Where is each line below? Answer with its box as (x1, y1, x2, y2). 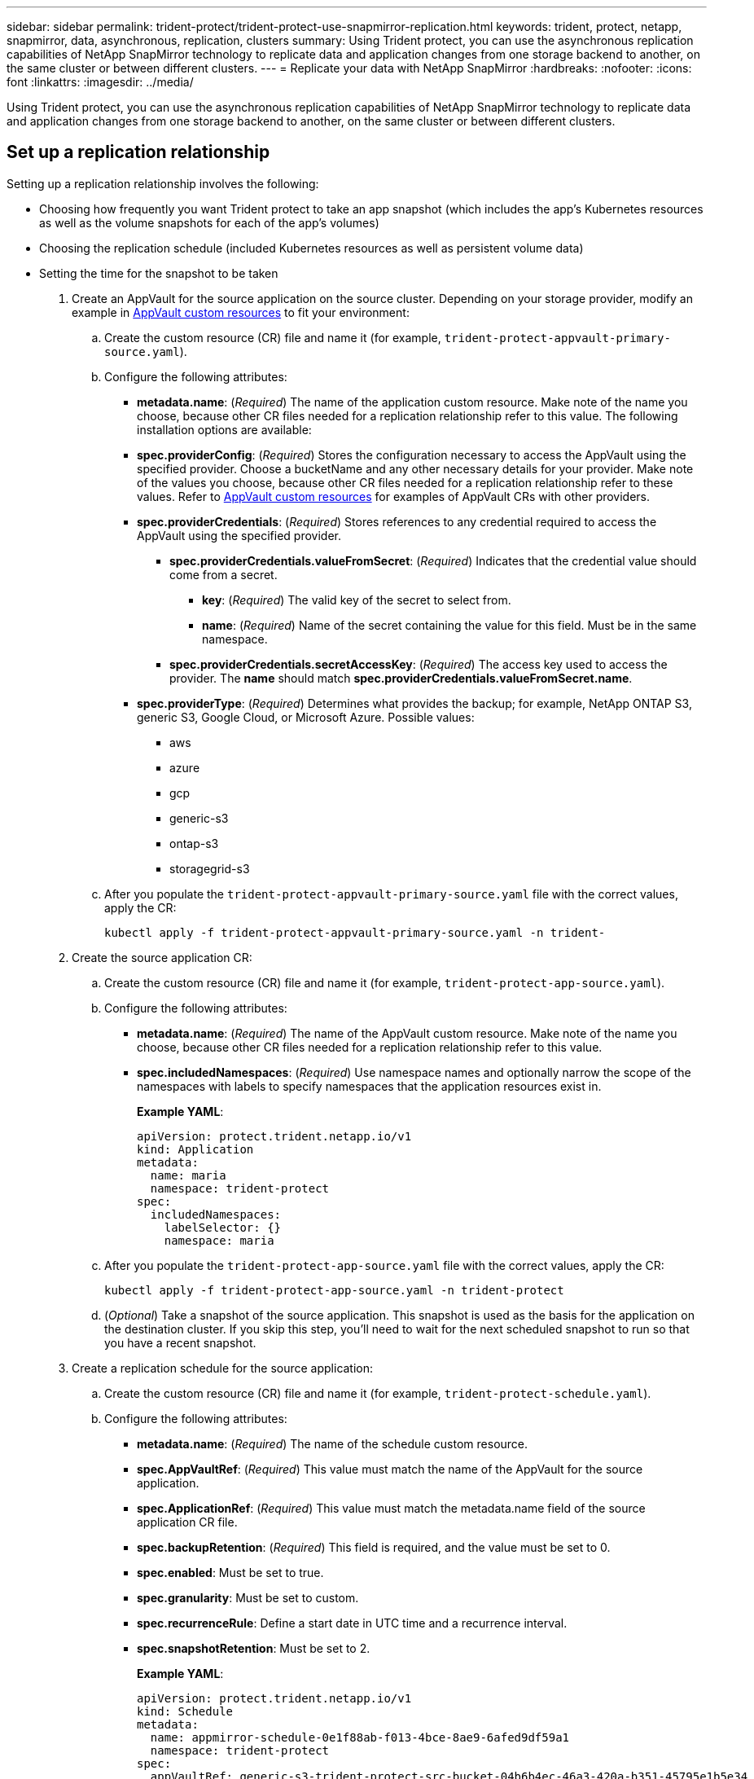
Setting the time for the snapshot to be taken (39, 266, 278, 280)
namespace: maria (164, 1233, 274, 1247)
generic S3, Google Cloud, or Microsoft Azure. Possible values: (137, 709, 475, 724)
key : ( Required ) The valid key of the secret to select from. (202, 592, 511, 607)
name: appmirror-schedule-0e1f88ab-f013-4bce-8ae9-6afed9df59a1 (150, 1730, 570, 1744)
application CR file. (137, 1514, 238, 1529)
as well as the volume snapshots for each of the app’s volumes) (39, 215, 379, 230)
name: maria (150, 1168, 226, 1182)
